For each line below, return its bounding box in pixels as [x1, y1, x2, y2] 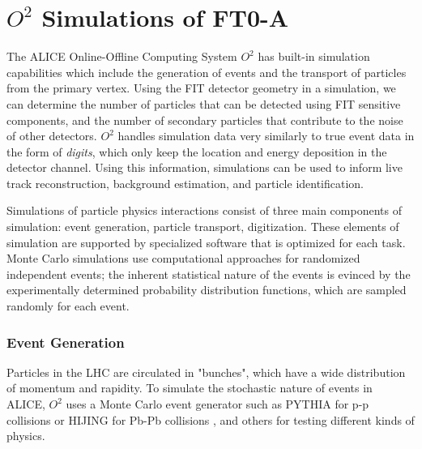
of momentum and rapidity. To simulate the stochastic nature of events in [6, 379, 373, 396]
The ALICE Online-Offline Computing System [6, 48, 237, 65]
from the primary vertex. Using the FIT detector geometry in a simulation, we [6, 79, 396, 96]
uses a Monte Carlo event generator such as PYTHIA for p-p [66, 396, 369, 413]
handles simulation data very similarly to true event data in [117, 127, 415, 144]
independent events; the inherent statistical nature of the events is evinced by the [6, 265, 411, 282]
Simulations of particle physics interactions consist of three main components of [6, 202, 402, 219]
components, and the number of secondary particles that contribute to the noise [6, 111, 403, 128]
